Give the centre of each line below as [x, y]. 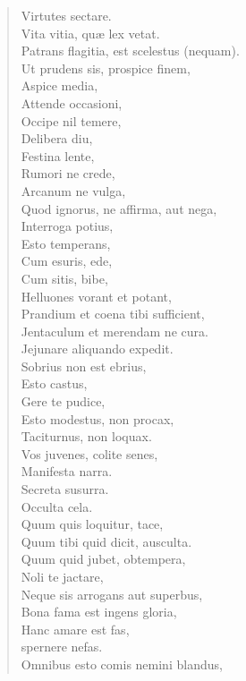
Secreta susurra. [65, 489]
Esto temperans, [66, 243]
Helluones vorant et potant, [96, 296]
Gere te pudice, [63, 401]
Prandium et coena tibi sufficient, [113, 314]
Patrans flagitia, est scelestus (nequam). [130, 51]
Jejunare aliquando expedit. [97, 349]
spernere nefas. [62, 647]
